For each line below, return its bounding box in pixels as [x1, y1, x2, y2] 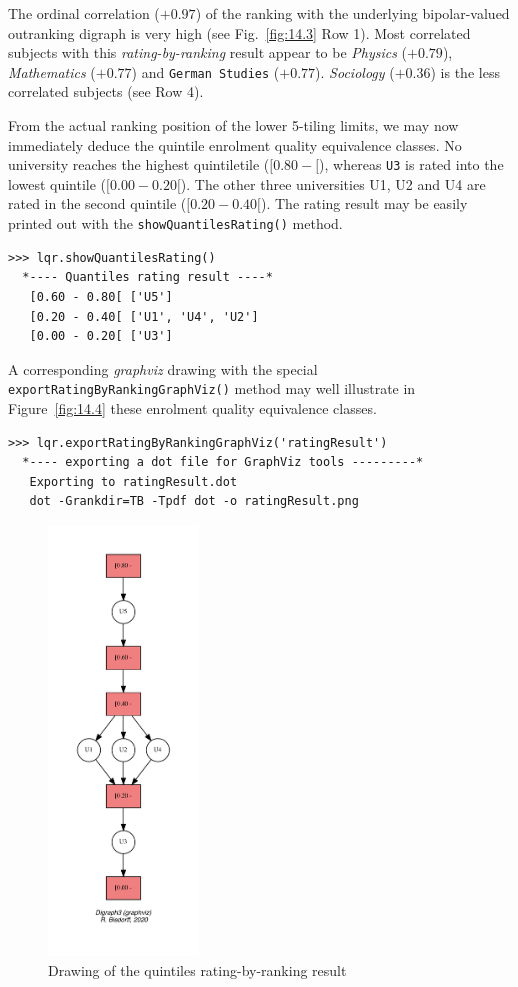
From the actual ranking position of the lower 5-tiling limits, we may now [8, 115, 459, 136]
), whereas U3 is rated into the [319, 154, 504, 175]
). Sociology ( [315, 61, 395, 82]
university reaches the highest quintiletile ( [8, 154, 270, 175]
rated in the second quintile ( [8, 193, 187, 214]
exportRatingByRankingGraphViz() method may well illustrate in [8, 378, 416, 399]
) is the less [430, 61, 500, 82]
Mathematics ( [8, 61, 96, 82]
